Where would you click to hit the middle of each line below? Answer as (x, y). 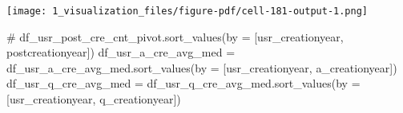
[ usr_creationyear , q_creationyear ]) (94, 99)
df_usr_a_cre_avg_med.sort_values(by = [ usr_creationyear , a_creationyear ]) (202, 67)
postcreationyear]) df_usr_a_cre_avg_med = (121, 52)
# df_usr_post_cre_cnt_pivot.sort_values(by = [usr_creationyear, (175, 36)
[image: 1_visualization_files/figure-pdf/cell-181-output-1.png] (187, 11)
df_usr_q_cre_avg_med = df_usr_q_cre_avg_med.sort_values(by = (183, 83)
